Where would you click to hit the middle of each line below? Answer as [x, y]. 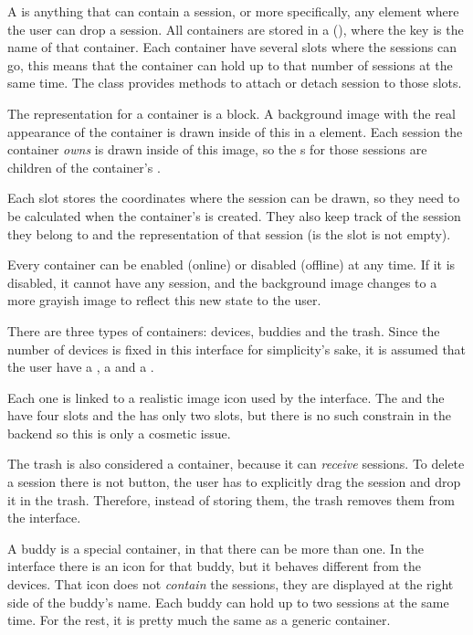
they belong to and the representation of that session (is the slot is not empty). [229, 233]
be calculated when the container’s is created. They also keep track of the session [234, 215]
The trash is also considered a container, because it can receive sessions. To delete [236, 464]
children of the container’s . [84, 167]
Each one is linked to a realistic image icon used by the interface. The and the [226, 397]
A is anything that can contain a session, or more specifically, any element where [233, 11]
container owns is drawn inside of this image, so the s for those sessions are [217, 149]
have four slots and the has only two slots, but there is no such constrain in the [230, 415]
